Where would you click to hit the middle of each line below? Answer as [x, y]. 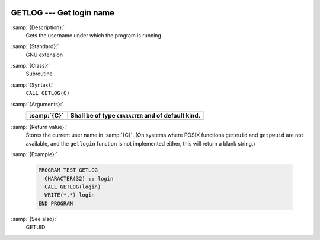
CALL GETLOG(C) [48, 93]
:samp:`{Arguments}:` [37, 104]
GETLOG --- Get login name [63, 13]
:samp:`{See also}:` [34, 219]
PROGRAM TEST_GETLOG [68, 170]
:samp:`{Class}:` [31, 66]
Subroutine [39, 74]
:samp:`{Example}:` [34, 154]
